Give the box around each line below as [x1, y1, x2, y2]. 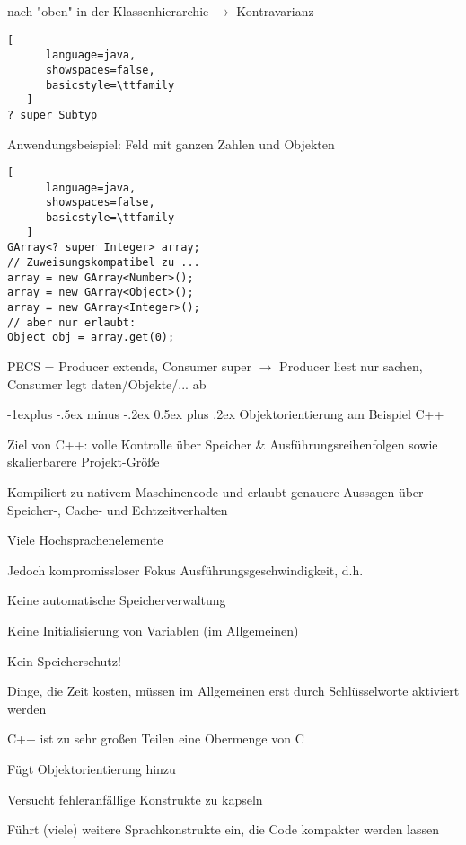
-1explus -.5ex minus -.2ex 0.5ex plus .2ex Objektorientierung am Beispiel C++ [7, 405, 444, 423]
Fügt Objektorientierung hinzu [7, 759, 176, 778]
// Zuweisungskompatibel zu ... [7, 256, 200, 270]
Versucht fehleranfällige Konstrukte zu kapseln [7, 789, 263, 808]
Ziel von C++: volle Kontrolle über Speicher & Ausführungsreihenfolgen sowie [7, 434, 438, 453]
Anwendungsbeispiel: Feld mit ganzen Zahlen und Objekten [7, 134, 335, 153]
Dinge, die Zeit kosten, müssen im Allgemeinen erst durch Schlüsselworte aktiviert [7, 681, 460, 700]
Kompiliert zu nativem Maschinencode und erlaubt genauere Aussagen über [7, 482, 424, 501]
